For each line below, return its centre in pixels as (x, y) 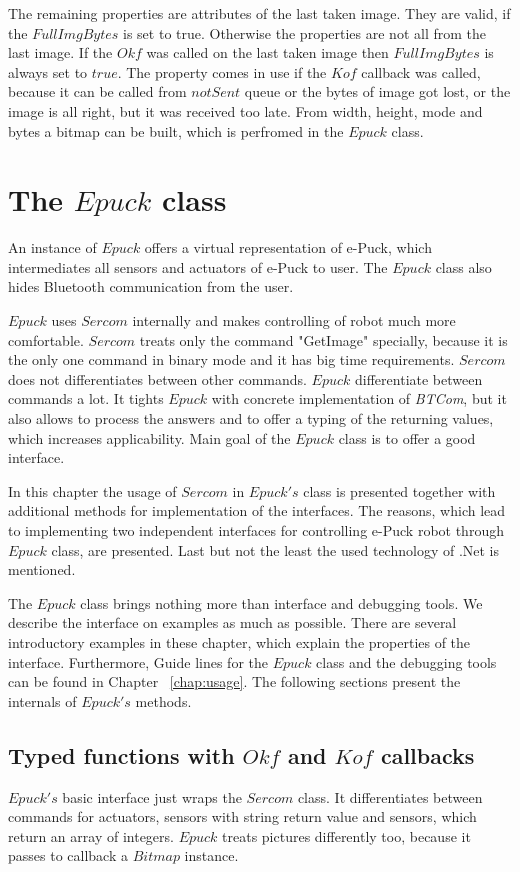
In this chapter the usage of (92, 490)
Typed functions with (121, 754)
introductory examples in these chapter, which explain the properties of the (239, 641)
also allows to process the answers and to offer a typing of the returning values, (251, 418)
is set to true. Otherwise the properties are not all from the (304, 32)
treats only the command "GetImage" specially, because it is (323, 339)
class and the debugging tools (406, 661)
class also (463, 266)
